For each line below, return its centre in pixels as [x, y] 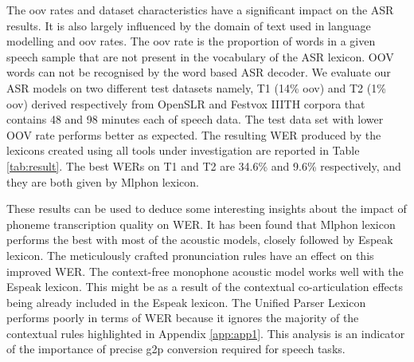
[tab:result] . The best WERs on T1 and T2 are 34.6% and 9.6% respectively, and [204, 165]
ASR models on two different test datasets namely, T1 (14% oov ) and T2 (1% [196, 87]
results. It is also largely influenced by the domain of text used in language [189, 25]
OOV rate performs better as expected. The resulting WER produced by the [194, 134]
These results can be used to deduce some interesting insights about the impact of [207, 209]
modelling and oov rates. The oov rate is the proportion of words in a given [191, 41]
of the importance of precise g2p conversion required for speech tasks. [176, 349]
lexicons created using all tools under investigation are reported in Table [183, 150]
